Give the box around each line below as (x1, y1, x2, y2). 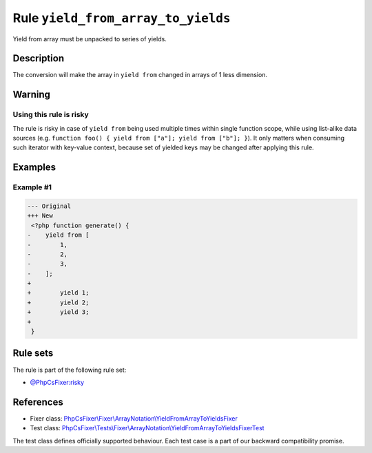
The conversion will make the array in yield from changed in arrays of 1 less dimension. (12, 71, 268, 79)
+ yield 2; (27, 298, 90, 306)
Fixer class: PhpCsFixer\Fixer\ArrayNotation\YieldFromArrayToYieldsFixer (30, 414, 238, 423)
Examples (12, 162, 56, 173)
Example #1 (12, 182, 52, 192)
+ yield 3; (27, 308, 90, 316)
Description (12, 52, 65, 65)
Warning (12, 89, 51, 101)
